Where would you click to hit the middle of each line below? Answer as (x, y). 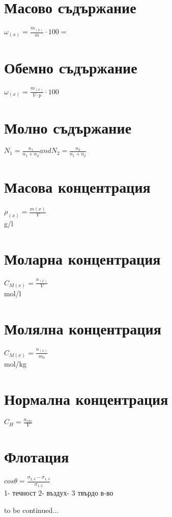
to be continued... (31, 510)
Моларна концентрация (82, 258)
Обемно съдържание (71, 67)
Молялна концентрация (83, 328)
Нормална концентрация (86, 398)
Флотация (37, 457)
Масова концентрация (77, 186)
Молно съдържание (68, 127)
